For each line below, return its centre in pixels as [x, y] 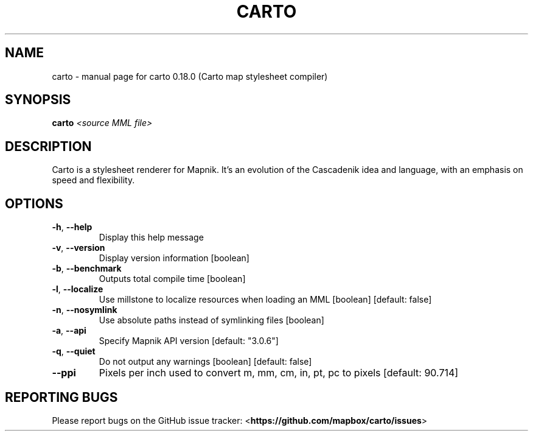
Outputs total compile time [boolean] [172, 279]
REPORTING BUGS [61, 397]
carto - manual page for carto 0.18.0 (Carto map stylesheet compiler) [190, 76]
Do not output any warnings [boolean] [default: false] [205, 362]
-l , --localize [78, 289]
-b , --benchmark [87, 269]
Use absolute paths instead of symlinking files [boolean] [211, 320]
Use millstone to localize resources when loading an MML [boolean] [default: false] [265, 300]
